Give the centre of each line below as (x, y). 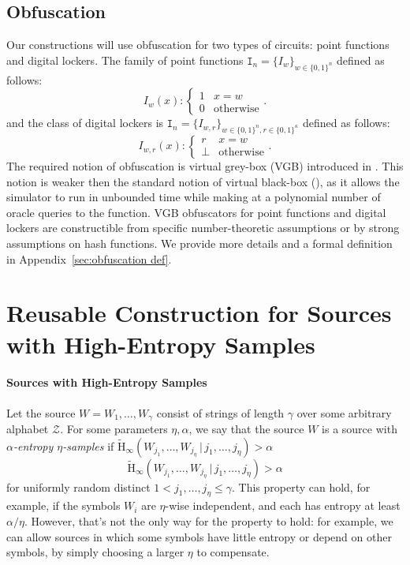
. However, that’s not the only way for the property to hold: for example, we (209, 520)
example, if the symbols (63, 505)
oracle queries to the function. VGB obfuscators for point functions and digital (196, 212)
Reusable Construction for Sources (199, 313)
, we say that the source (246, 428)
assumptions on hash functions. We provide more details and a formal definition (199, 243)
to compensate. (233, 552)
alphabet (28, 428)
